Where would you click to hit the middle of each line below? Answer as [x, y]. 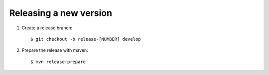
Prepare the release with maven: [55, 50]
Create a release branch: [47, 28]
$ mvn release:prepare [58, 62]
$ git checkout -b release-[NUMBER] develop [86, 39]
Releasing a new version [61, 13]
